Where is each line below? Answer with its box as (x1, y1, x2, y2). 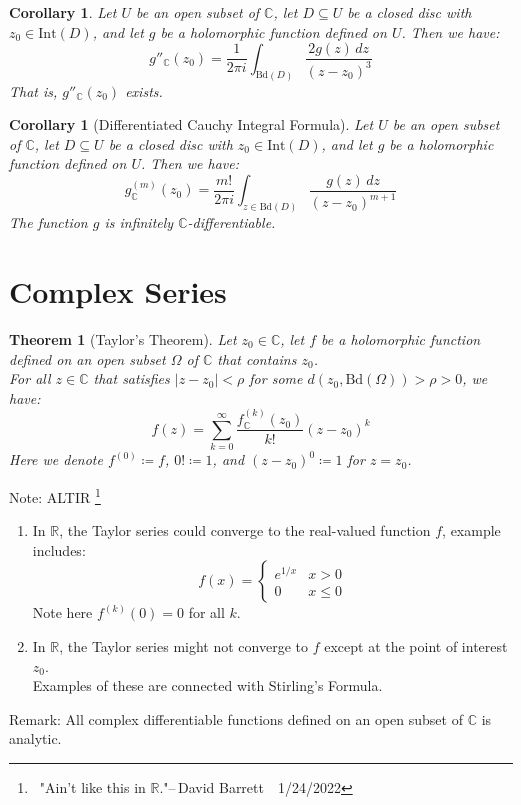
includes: (32, 539, 86, 560)
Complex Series (9, 271, 227, 311)
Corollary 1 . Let (9, 2, 117, 22)
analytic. (9, 728, 62, 749)
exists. (125, 80, 163, 101)
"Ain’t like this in (39, 776, 146, 797)
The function (9, 212, 88, 233)
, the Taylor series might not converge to (59, 635, 308, 656)
